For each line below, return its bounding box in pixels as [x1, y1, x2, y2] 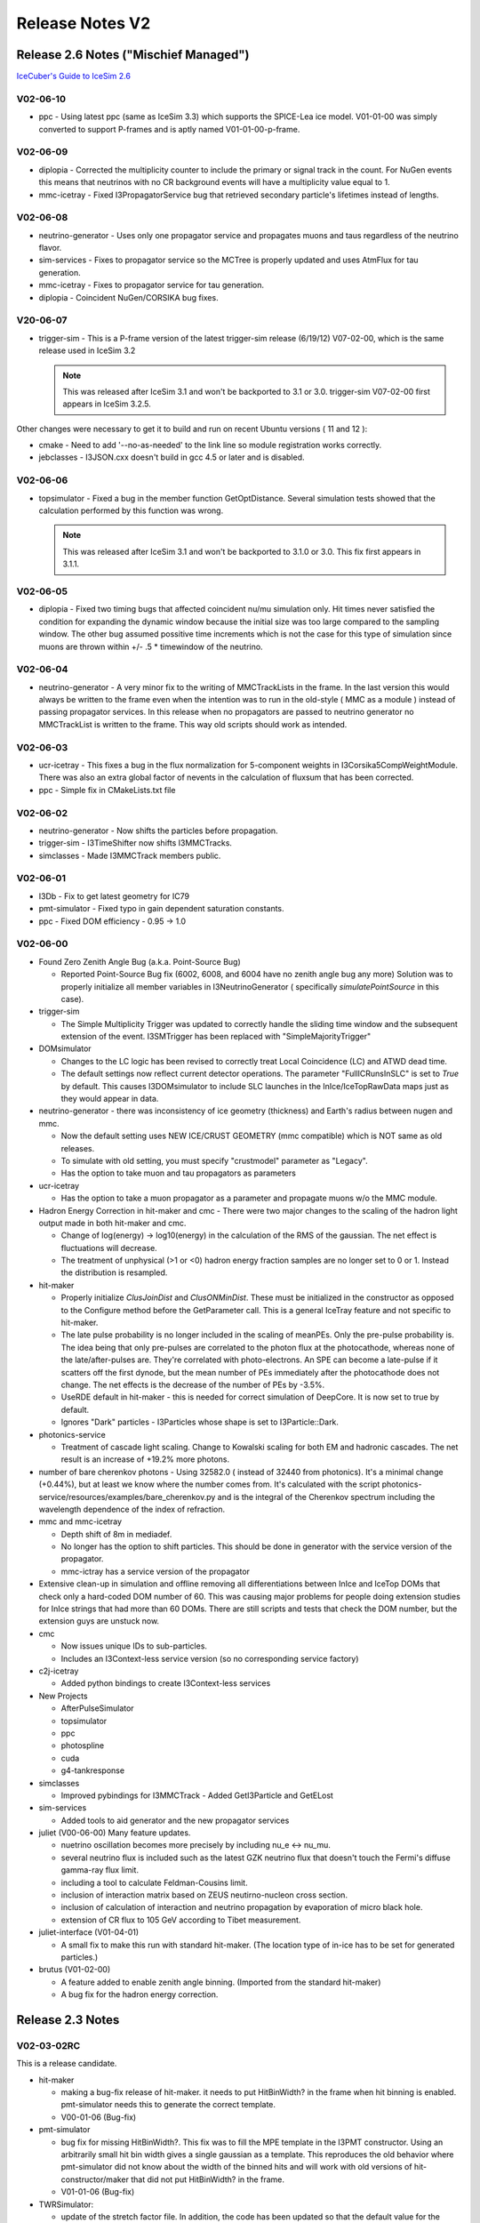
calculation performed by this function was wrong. [38, 505, 224, 516]
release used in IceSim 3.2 [38, 345, 136, 356]
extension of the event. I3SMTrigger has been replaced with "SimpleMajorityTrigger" [60, 1031, 372, 1042]
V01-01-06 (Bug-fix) [60, 2187, 135, 2197]
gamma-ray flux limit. [60, 1865, 140, 1875]
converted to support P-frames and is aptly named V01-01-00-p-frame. [38, 124, 300, 134]
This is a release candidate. [16, 2058, 117, 2069]
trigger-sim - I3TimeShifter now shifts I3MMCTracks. [38, 838, 233, 848]
